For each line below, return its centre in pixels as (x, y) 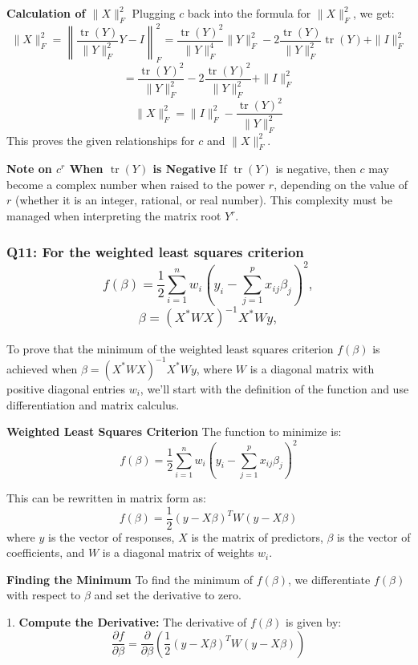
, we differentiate (329, 579)
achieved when (42, 368)
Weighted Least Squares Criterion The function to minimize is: (174, 431)
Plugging (154, 13)
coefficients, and (46, 552)
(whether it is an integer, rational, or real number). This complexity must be (203, 200)
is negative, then (316, 169)
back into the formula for (249, 13)
